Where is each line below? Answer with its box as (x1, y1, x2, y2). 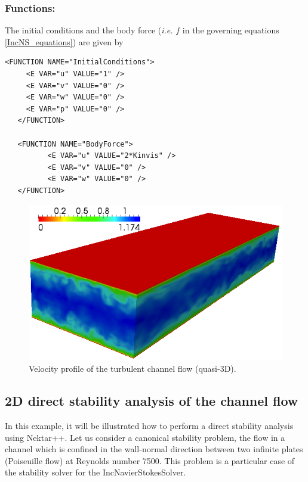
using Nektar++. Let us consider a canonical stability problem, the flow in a (5, 431, 285, 443)
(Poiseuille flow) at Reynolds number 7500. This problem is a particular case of (5, 454, 295, 467)
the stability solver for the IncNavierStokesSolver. (5, 466, 186, 478)
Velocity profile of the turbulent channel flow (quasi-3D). (29, 362, 236, 375)
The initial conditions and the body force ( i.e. (5, 24, 173, 36)
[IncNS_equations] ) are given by (5, 35, 124, 48)
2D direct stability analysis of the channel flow (5, 391, 298, 410)
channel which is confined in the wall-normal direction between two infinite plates (5, 443, 303, 455)
